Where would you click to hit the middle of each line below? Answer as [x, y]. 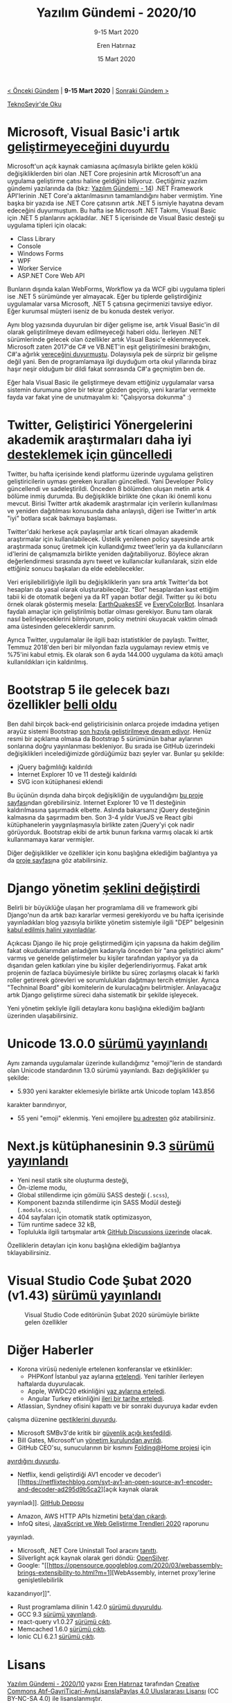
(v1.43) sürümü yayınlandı [84, 1295]
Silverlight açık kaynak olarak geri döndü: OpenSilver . [93, 1558]
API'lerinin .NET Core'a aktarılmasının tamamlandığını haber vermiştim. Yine [115, 195]
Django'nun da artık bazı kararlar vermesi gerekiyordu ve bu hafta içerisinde [116, 915]
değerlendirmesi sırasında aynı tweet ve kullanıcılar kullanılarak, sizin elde [113, 561]
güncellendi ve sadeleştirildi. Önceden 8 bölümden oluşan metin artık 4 [108, 488]
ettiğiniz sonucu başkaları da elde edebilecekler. [76, 568]
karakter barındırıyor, [37, 1104]
